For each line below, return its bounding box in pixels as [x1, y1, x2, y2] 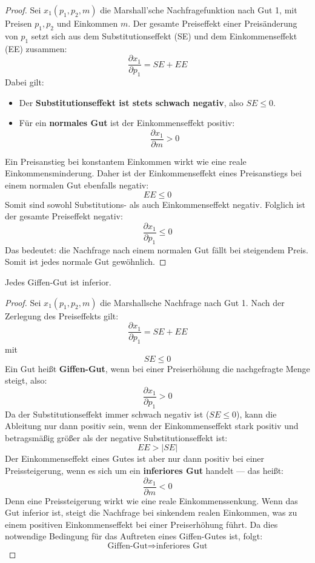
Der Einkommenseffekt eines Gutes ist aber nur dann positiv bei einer [5, 452, 265, 465]
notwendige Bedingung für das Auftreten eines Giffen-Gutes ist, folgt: [5, 530, 263, 542]
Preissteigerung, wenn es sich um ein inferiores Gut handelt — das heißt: [5, 464, 283, 476]
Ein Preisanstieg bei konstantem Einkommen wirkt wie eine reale [5, 155, 247, 167]
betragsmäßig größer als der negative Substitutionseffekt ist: [5, 431, 228, 444]
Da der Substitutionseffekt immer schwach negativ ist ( [5, 407, 210, 420]
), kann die [236, 407, 277, 420]
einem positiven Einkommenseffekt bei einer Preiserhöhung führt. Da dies [5, 518, 278, 530]
